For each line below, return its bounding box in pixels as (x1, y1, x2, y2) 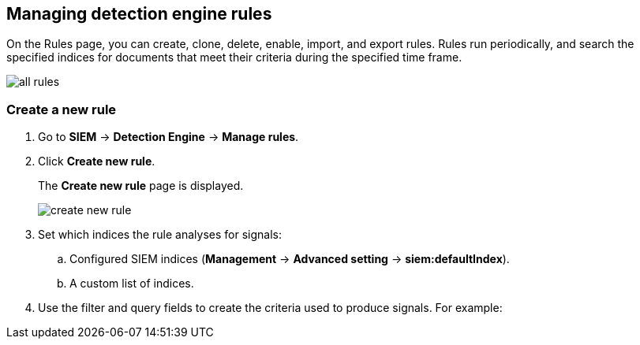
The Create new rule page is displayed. (38, 179, 244, 193)
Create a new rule (6, 101, 117, 117)
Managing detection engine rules (6, 4, 272, 24)
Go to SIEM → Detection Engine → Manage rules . (38, 130, 299, 144)
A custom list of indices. (69, 276, 194, 291)
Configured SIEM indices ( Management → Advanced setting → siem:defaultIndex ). (69, 252, 510, 266)
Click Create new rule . (38, 154, 155, 169)
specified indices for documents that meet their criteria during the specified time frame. (6, 50, 462, 65)
